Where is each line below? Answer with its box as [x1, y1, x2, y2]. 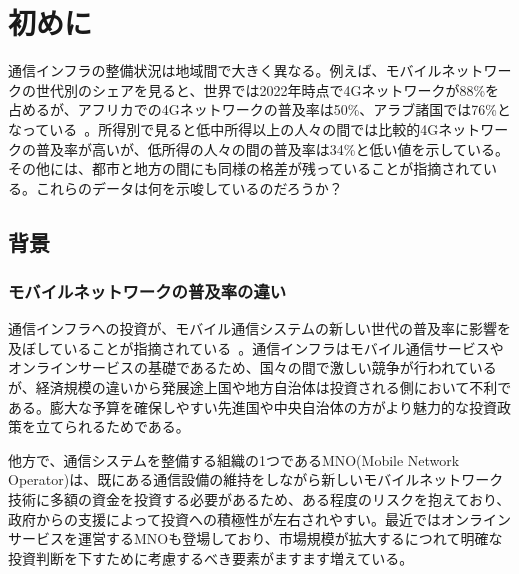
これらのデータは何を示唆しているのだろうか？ [35, 177, 343, 198]
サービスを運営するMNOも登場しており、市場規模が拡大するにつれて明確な [8, 528, 503, 549]
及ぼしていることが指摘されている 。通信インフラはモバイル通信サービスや [8, 337, 504, 358]
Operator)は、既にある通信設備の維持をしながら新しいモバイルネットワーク [8, 469, 504, 490]
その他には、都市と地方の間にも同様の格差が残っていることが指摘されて [8, 158, 483, 179]
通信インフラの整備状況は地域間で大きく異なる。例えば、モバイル [8, 60, 442, 81]
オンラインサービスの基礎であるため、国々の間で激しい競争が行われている [8, 357, 497, 378]
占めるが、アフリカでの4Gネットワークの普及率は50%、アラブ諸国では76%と [8, 99, 512, 120]
